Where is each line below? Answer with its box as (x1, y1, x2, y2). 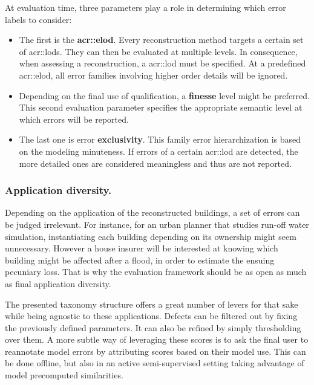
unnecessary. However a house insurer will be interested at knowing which (5, 242, 278, 254)
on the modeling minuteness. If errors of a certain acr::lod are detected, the (19, 144, 298, 157)
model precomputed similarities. (5, 369, 123, 381)
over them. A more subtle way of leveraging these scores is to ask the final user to (5, 333, 309, 346)
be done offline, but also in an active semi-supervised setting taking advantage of (5, 357, 304, 369)
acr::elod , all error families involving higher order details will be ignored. (19, 68, 288, 81)
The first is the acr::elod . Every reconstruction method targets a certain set (19, 33, 304, 46)
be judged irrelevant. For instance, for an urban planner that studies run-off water (5, 218, 309, 230)
